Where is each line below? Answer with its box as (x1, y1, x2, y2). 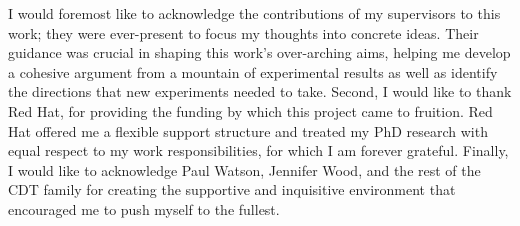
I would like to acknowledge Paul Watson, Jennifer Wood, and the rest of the (8, 159, 481, 180)
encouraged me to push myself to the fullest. (8, 198, 280, 219)
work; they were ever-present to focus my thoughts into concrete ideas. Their (8, 22, 479, 43)
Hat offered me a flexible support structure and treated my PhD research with (8, 120, 488, 141)
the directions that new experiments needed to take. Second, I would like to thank (8, 81, 512, 102)
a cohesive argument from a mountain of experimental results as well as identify (8, 61, 498, 82)
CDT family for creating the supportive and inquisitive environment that (8, 179, 456, 200)
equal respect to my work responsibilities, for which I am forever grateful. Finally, (8, 140, 509, 161)
